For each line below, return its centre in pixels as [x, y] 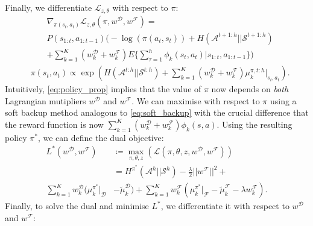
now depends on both [250, 89]
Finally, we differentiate [49, 7]
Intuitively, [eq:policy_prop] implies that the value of [103, 89]
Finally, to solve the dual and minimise [77, 206]
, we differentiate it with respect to [225, 206]
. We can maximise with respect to [196, 100]
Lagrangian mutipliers [46, 100]
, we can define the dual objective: [101, 137]
